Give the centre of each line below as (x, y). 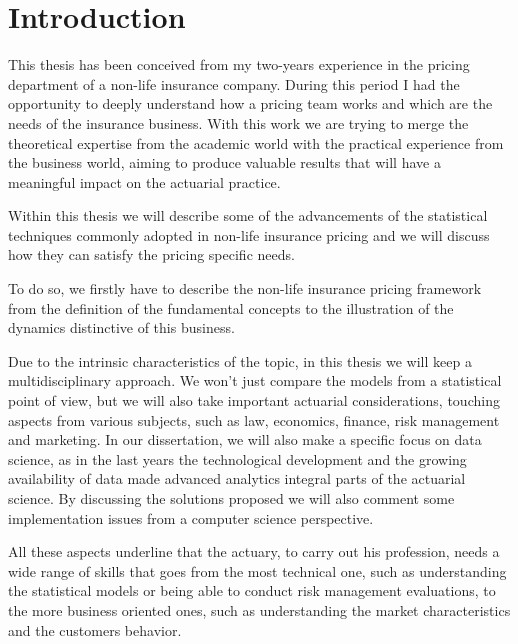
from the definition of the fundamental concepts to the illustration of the (231, 307)
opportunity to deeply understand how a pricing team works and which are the (250, 103)
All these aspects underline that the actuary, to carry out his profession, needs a (254, 551)
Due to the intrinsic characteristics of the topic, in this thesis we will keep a (240, 360)
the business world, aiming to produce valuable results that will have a (224, 162)
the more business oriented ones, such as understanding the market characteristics (259, 609)
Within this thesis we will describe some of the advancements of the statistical (248, 215)
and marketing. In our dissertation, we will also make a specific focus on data (245, 439)
